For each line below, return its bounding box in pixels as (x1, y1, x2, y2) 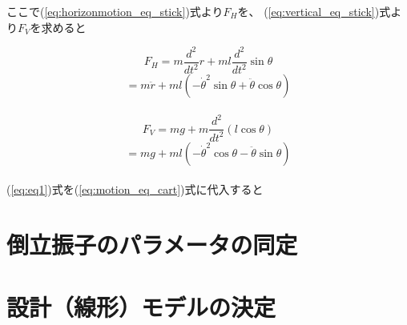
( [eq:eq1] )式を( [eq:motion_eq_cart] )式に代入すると (6, 181, 264, 198)
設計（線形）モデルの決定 (6, 291, 276, 323)
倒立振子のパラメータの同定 (6, 227, 298, 260)
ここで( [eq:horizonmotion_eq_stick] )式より (6, 3, 224, 19)
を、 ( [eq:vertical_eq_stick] (237, 3, 375, 19)
